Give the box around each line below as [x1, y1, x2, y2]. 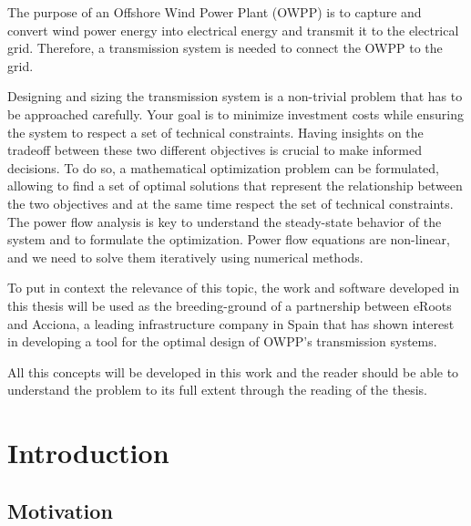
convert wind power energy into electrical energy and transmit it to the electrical [7, 20, 459, 39]
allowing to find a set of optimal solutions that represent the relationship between [7, 176, 463, 195]
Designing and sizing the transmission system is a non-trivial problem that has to [7, 87, 463, 106]
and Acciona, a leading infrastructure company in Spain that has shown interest [7, 314, 455, 333]
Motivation [7, 496, 113, 524]
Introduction [7, 434, 169, 471]
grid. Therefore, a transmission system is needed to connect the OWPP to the [7, 38, 443, 57]
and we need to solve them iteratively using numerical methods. [7, 247, 363, 266]
